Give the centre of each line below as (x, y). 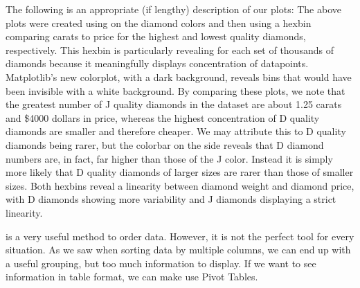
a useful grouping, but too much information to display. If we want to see (161, 263)
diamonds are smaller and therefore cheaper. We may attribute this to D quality (176, 131)
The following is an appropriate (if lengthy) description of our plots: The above (173, 9)
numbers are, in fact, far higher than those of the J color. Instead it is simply (169, 158)
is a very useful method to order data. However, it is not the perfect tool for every (180, 236)
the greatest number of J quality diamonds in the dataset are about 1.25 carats (174, 104)
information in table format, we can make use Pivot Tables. (132, 277)
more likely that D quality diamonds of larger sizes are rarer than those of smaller (180, 172)
